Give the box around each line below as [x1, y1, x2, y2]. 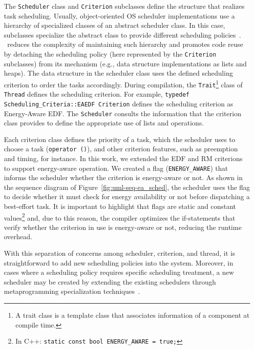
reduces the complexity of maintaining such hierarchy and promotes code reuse [7, 39, 243, 49]
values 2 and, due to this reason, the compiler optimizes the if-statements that [4, 211, 235, 223]
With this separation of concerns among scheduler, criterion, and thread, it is [4, 248, 235, 258]
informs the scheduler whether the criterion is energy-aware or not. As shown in [4, 172, 243, 183]
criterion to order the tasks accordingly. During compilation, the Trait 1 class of [4, 78, 243, 89]
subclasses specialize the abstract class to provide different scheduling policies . [4, 29, 241, 40]
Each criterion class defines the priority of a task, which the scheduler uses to [4, 134, 235, 144]
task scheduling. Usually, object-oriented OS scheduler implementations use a [4, 10, 235, 21]
